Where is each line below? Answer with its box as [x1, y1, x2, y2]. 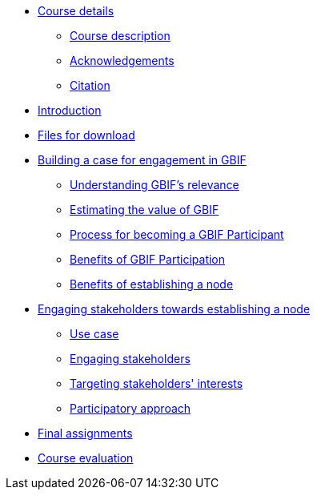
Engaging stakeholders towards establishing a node [38, 302, 311, 316]
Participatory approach [70, 401, 191, 415]
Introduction [38, 103, 102, 117]
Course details [38, 4, 114, 18]
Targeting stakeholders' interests [70, 377, 243, 390]
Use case [70, 327, 119, 341]
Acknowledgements [70, 54, 175, 67]
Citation [70, 79, 110, 92]
